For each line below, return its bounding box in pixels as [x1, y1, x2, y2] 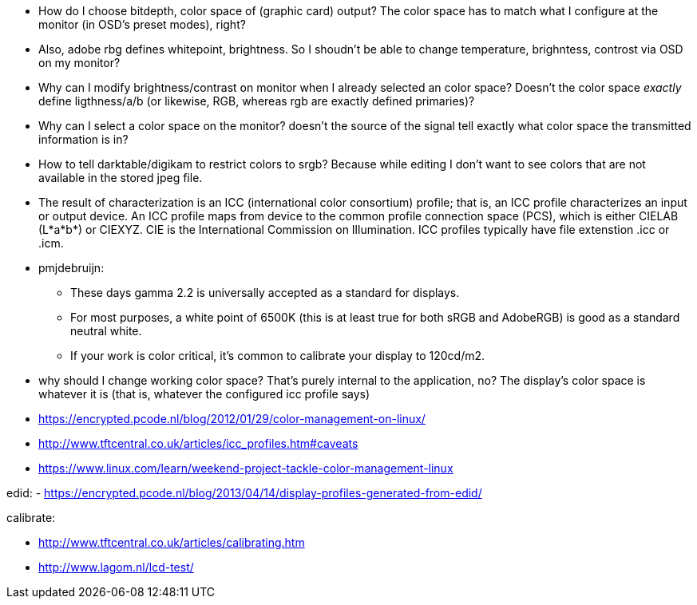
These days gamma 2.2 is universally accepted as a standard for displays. [70, 286, 460, 299]
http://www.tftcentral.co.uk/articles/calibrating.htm [38, 536, 305, 549]
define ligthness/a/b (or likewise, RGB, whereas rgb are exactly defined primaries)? [38, 94, 475, 108]
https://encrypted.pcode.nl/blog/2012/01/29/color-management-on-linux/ [38, 412, 426, 425]
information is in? [38, 132, 129, 146]
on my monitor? [38, 56, 121, 69]
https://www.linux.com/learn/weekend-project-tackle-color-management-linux [38, 461, 453, 475]
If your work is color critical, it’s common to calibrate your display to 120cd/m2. [70, 349, 485, 362]
